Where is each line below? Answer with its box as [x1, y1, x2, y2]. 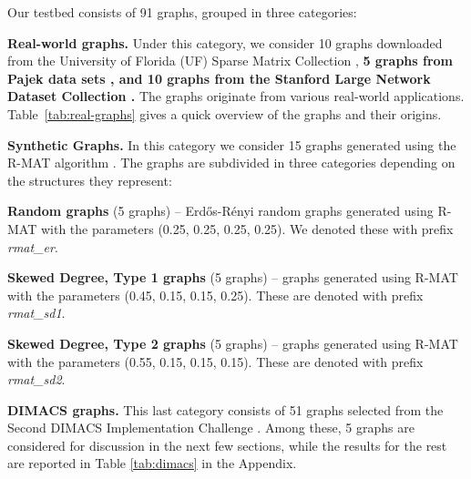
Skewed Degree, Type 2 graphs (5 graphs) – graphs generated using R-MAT [7, 333, 458, 352]
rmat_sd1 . [7, 303, 66, 322]
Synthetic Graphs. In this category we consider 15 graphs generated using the [7, 135, 456, 154]
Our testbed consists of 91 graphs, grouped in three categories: [7, 3, 357, 21]
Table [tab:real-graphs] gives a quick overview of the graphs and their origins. [7, 104, 442, 123]
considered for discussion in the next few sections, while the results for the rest [7, 435, 447, 454]
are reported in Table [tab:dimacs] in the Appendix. [7, 454, 297, 473]
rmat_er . [7, 237, 58, 256]
